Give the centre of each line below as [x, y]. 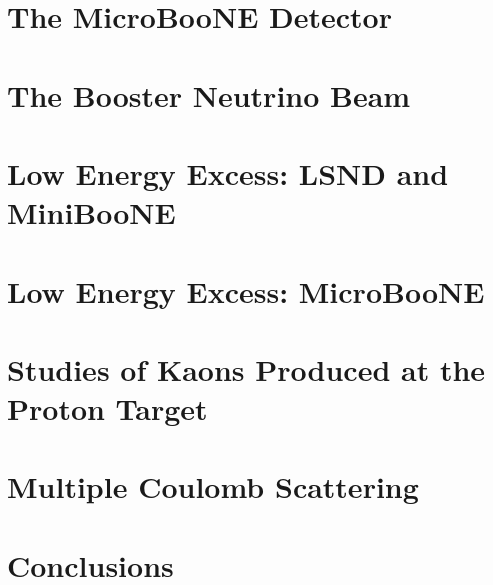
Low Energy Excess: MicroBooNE [246, 290]
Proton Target [107, 408]
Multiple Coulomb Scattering [213, 486]
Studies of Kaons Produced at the [246, 368]
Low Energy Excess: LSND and [228, 172]
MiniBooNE [91, 212]
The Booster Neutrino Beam [209, 94]
